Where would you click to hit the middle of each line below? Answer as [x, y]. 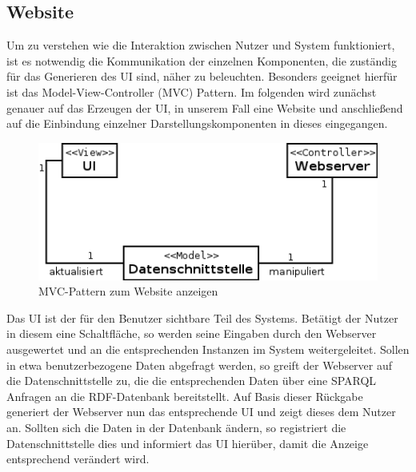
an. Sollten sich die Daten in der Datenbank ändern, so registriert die [176, 427]
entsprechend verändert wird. [78, 459]
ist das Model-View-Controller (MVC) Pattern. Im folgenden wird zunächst [192, 91]
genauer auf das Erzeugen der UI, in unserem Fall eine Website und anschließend [205, 107]
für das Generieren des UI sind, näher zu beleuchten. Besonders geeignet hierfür [202, 76]
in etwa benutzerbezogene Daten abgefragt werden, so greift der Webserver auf [200, 365]
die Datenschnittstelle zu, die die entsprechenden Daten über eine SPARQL [192, 381]
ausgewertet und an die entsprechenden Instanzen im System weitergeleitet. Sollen [208, 349]
